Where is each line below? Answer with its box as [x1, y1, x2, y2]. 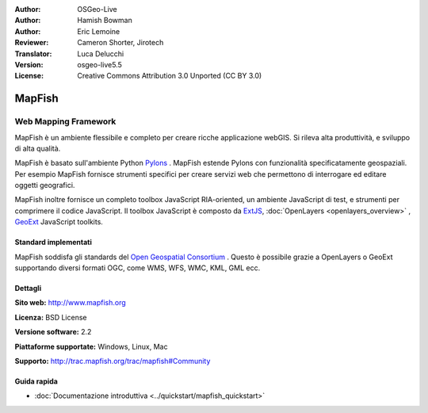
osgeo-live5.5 [77, 59, 122, 69]
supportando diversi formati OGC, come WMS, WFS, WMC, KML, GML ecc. [14, 263, 261, 273]
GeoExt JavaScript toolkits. [14, 217, 103, 227]
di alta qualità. [14, 143, 61, 153]
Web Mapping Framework [14, 116, 117, 127]
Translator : [14, 48, 52, 59]
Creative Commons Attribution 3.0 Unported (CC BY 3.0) [77, 71, 262, 81]
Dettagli [14, 284, 42, 293]
